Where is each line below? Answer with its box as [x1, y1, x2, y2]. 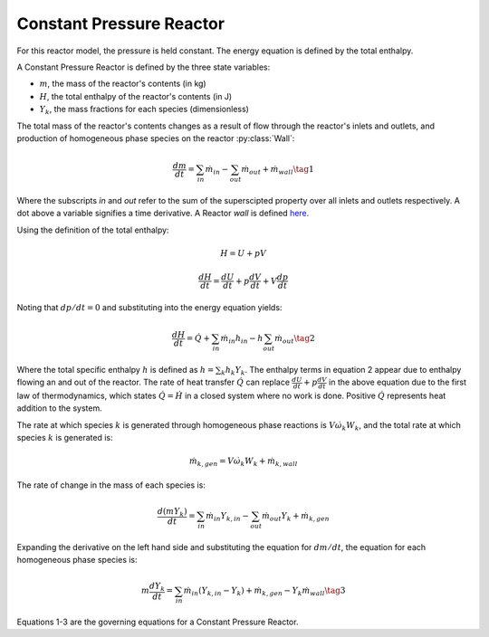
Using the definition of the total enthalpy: [16, 224, 169, 235]
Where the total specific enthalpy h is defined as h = [16, 364, 215, 375]
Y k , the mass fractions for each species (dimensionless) [39, 104, 249, 117]
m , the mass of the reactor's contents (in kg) [39, 78, 207, 90]
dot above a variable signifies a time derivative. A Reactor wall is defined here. [16, 208, 310, 219]
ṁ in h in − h [220, 333, 264, 346]
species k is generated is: [16, 433, 113, 443]
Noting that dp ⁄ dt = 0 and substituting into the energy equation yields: [16, 301, 283, 312]
